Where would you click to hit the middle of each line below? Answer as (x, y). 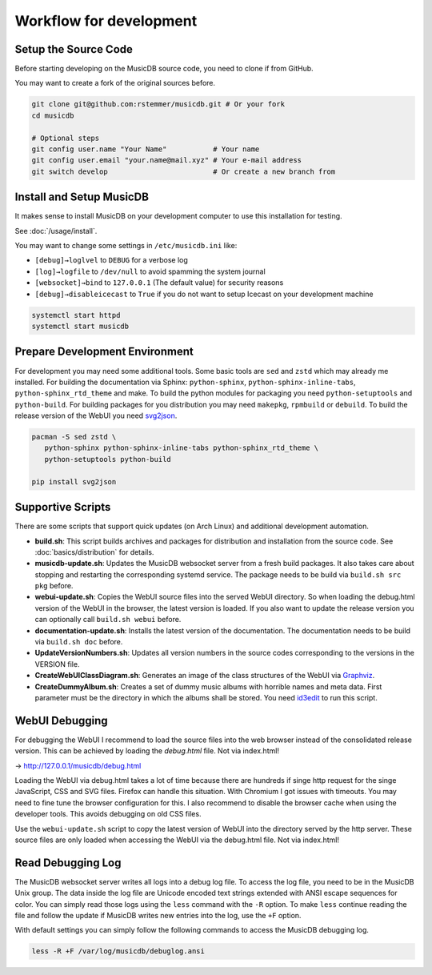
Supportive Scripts (63, 507)
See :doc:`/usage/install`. (56, 231)
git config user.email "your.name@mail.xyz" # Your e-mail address (167, 160)
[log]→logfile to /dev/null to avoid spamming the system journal (150, 271)
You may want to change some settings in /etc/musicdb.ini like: (126, 246)
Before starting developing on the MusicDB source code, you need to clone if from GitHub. (164, 69)
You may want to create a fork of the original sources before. (115, 83)
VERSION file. (57, 664)
